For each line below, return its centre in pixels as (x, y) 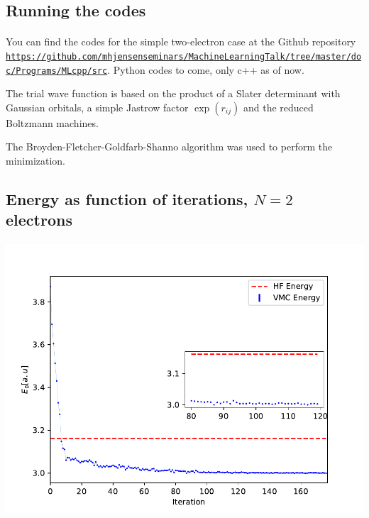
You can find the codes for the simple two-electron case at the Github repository (181, 42)
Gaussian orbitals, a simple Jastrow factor (97, 107)
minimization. (36, 161)
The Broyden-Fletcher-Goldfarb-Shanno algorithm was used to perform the (169, 147)
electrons (39, 220)
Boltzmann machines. (52, 122)
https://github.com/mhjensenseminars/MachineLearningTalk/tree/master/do (184, 56)
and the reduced (278, 107)
